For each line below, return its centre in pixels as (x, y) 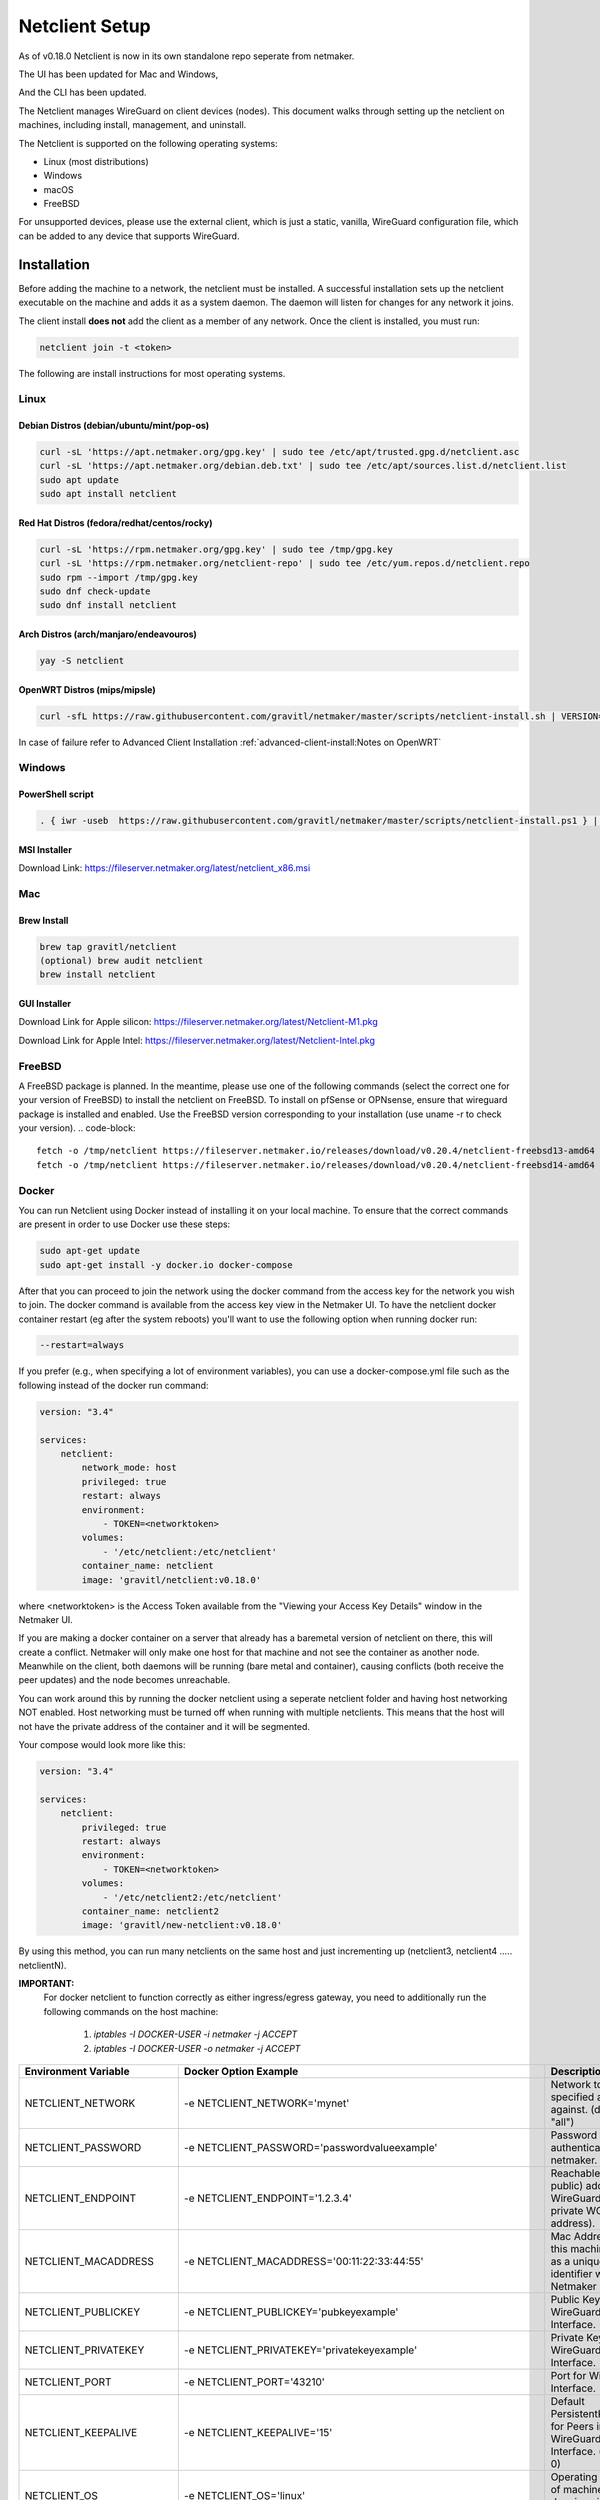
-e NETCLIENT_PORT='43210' (254, 2382)
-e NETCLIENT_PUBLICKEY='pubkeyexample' (291, 2312)
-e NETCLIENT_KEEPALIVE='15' (258, 2433)
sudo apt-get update (89, 1251)
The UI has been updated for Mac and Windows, (118, 74)
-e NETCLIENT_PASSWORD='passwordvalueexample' (310, 2148)
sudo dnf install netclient (108, 605)
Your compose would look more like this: (102, 1745)
